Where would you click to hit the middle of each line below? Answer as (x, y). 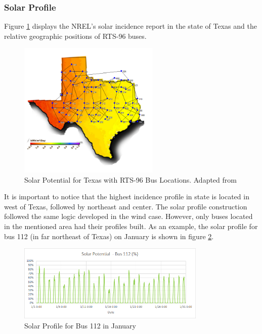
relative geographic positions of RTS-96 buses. (75, 36)
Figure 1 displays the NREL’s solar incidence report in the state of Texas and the (130, 26)
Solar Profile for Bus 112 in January (80, 325)
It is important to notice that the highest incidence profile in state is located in (127, 197)
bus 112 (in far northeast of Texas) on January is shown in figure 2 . (109, 236)
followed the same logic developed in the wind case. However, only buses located (128, 216)
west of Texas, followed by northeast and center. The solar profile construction (126, 206)
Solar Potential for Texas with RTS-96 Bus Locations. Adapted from (130, 179)
